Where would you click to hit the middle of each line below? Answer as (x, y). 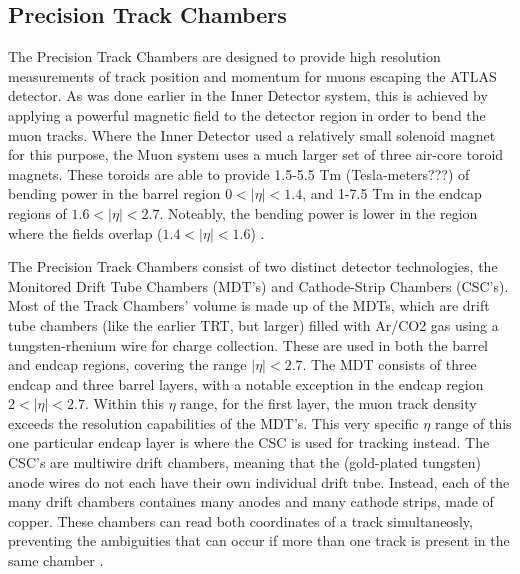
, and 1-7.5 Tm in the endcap (392, 193)
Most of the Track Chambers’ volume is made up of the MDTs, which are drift (249, 305)
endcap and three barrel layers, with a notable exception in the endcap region (246, 383)
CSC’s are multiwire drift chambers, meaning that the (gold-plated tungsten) (244, 462)
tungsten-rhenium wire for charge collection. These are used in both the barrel (248, 344)
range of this (473, 422)
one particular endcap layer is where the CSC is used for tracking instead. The (249, 442)
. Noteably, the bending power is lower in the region (318, 212)
